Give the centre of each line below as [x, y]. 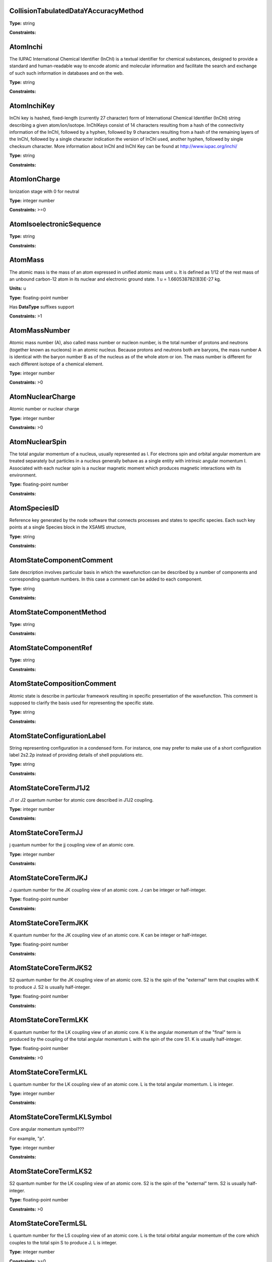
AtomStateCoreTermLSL [48, 1223]
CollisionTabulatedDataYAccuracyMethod [76, 11]
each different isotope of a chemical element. [56, 364]
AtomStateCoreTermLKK [49, 1020]
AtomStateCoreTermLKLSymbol [60, 1117]
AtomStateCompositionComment [63, 684]
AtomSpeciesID [34, 508]
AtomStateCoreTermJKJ [49, 878]
